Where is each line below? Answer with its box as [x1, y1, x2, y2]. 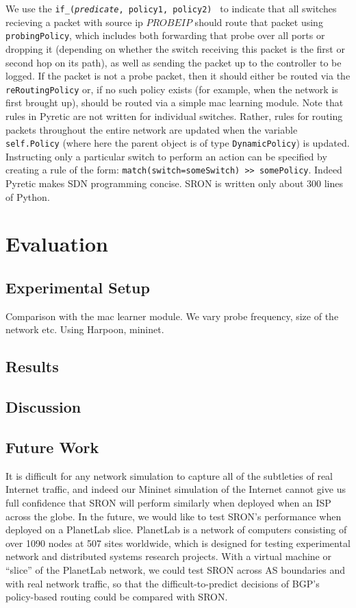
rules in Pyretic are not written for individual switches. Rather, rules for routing [5, 108, 343, 123]
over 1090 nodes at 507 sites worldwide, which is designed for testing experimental [5, 535, 351, 550]
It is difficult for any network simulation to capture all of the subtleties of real [5, 468, 333, 483]
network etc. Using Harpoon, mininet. [5, 322, 164, 337]
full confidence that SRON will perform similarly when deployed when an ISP [5, 495, 331, 509]
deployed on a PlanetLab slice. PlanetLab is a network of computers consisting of [5, 522, 347, 537]
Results [5, 356, 59, 377]
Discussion [5, 396, 81, 417]
